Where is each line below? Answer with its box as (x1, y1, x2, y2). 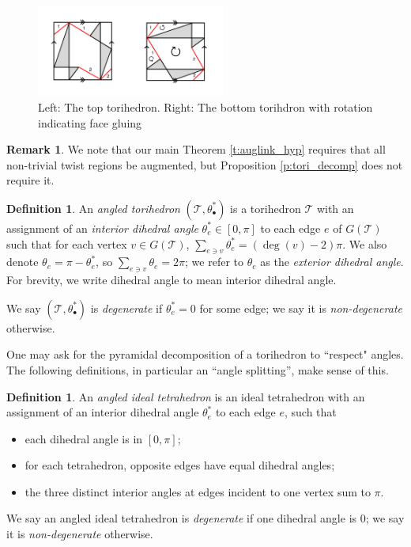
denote (6, 253, 39, 270)
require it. (6, 172, 55, 188)
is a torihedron (230, 199, 301, 216)
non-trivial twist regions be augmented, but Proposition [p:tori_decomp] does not (6, 156, 403, 173)
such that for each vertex (6, 235, 127, 252)
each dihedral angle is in (25, 430, 143, 446)
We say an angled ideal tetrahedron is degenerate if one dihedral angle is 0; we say (6, 510, 405, 526)
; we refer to (185, 253, 243, 270)
